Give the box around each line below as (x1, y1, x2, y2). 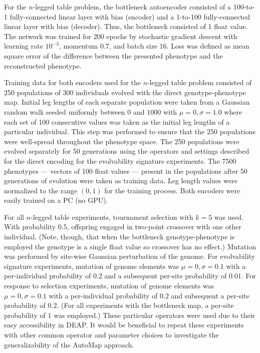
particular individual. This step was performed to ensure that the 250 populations (4, 126, 255, 137)
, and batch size (109, 41, 157, 51)
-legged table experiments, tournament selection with (30, 211, 193, 222)
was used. (214, 211, 243, 222)
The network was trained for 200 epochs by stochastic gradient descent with (4, 31, 237, 41)
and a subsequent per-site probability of (104, 270, 227, 281)
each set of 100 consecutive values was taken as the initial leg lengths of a (4, 116, 230, 127)
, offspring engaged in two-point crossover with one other (67, 221, 241, 232)
